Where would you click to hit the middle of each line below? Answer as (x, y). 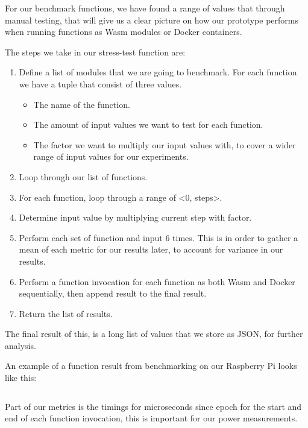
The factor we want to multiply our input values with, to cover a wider (165, 144)
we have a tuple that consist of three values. (100, 83)
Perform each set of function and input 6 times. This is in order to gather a (159, 237)
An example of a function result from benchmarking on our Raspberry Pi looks (151, 366)
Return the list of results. (66, 313)
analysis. (20, 345)
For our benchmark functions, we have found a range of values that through (145, 8)
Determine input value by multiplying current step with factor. (135, 217)
